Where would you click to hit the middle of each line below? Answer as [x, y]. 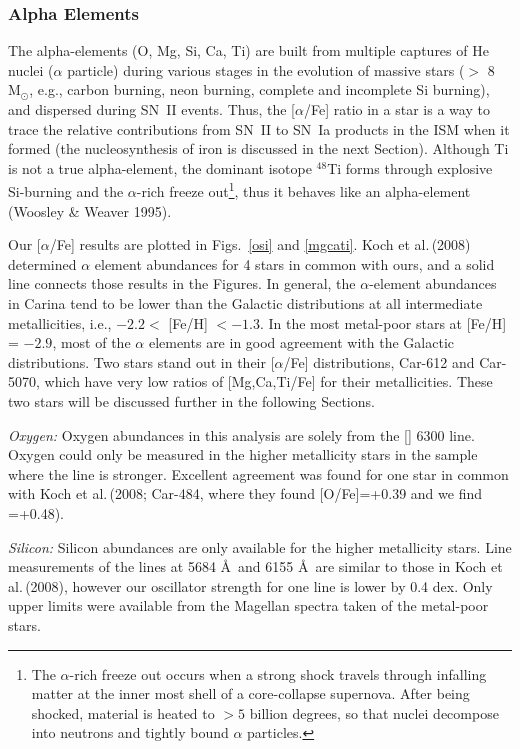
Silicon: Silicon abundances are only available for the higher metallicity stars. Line [260, 546]
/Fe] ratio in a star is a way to [396, 109]
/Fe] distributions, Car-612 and [379, 361]
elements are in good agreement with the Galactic [301, 342]
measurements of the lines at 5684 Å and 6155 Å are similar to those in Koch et [255, 566]
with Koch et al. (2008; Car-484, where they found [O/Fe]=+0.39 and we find [245, 493]
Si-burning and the [66, 191]
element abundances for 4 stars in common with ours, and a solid [294, 263]
